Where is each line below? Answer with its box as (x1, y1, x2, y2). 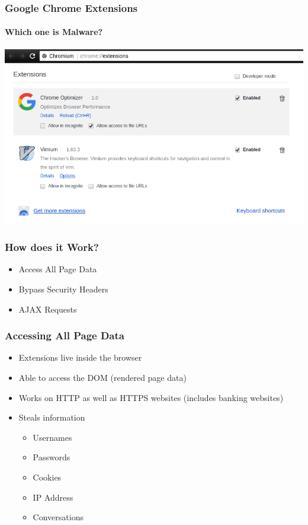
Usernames (33, 431, 72, 443)
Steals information (18, 411, 85, 424)
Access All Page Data (18, 263, 97, 275)
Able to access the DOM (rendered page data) (18, 371, 187, 383)
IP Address (33, 491, 73, 503)
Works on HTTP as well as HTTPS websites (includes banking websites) (18, 391, 284, 403)
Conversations (33, 511, 84, 523)
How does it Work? (5, 240, 99, 254)
